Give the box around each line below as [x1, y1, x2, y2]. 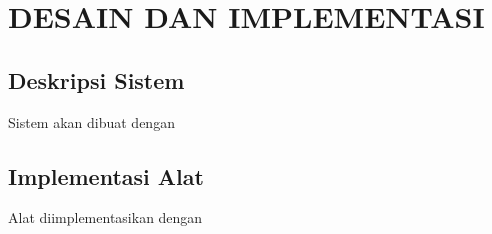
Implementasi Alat [8, 160, 204, 191]
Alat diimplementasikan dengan [8, 207, 203, 228]
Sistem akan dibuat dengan [8, 111, 175, 132]
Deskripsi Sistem [8, 64, 185, 95]
